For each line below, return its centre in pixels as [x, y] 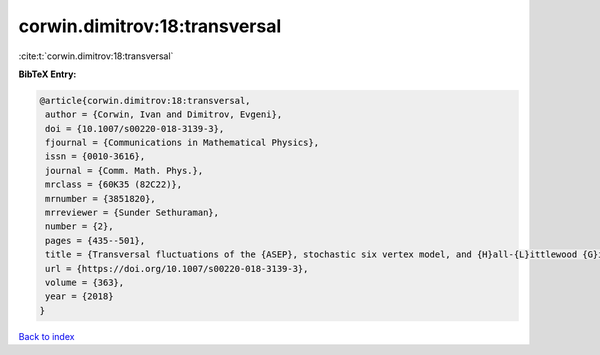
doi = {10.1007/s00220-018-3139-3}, [135, 128]
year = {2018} [79, 296]
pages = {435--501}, [95, 240]
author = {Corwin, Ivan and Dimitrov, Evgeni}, [164, 114]
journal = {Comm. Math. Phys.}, [124, 170]
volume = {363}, [85, 282]
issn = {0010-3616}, [95, 156]
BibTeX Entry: [47, 74]
